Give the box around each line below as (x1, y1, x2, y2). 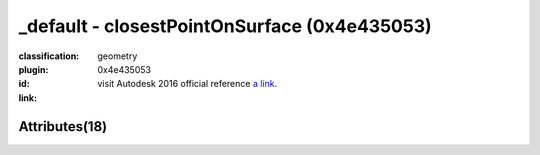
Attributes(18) (18, 118, 108, 135)
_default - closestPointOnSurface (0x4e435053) (18, 15, 432, 37)
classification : (18, 50, 80, 62)
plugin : (18, 63, 49, 75)
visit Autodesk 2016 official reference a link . (97, 78, 278, 90)
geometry (97, 50, 138, 62)
